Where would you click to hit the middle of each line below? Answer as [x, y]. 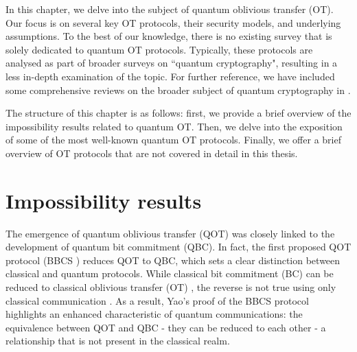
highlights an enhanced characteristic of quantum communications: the [154, 314]
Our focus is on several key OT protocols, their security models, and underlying [173, 22]
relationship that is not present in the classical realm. [118, 341]
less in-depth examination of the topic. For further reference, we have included [170, 76]
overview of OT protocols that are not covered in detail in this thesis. [152, 153]
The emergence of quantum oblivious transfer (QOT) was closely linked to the [170, 233]
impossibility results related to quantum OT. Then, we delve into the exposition [174, 126]
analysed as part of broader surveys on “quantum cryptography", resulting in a [172, 63]
